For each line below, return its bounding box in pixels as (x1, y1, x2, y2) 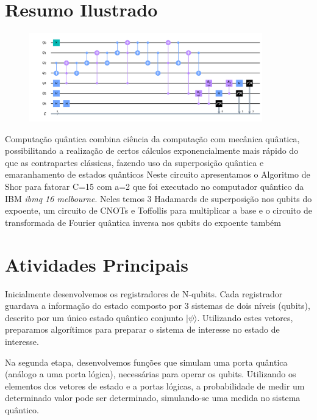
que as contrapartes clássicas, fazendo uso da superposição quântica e (5, 156, 264, 168)
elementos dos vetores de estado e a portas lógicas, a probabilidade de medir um (5, 379, 305, 392)
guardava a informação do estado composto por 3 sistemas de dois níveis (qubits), (5, 299, 310, 312)
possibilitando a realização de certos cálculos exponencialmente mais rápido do (5, 144, 299, 157)
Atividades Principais (5, 252, 188, 277)
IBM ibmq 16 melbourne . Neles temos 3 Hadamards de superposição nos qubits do (5, 192, 312, 205)
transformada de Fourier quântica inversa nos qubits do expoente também (5, 215, 281, 228)
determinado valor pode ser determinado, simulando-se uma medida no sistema (5, 391, 301, 404)
